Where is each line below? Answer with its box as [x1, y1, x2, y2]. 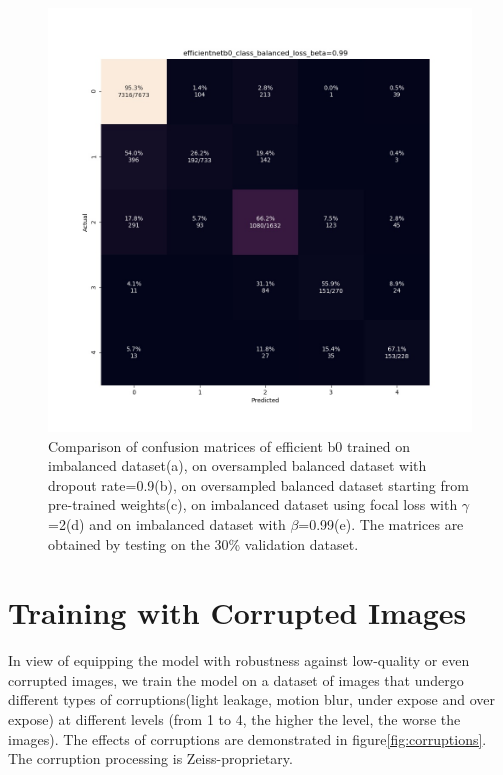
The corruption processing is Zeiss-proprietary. [8, 748, 293, 769]
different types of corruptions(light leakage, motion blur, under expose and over [8, 689, 496, 710]
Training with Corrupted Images [8, 592, 467, 633]
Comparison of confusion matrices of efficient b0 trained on [48, 435, 411, 456]
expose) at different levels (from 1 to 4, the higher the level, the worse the [8, 709, 461, 730]
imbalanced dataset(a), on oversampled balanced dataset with [48, 455, 427, 476]
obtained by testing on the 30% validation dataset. [48, 533, 359, 554]
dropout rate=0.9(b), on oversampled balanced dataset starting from [48, 474, 469, 495]
